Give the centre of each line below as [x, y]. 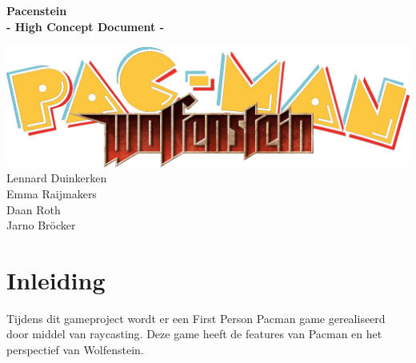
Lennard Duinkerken [57, 178]
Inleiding [56, 279]
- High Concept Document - [86, 26]
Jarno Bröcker [41, 225]
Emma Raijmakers [52, 193]
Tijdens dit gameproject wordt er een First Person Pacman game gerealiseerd [196, 318]
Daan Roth [34, 209]
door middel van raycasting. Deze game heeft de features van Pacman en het [194, 334]
